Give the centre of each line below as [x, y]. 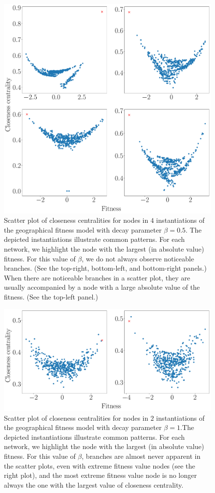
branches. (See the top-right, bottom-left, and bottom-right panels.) [105, 268]
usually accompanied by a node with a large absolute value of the [102, 287]
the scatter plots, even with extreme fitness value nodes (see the [100, 465]
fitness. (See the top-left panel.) [51, 296]
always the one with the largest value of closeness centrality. [94, 484]
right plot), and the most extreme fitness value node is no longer [100, 475]
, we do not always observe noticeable [138, 258]
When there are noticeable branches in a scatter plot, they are [97, 277]
